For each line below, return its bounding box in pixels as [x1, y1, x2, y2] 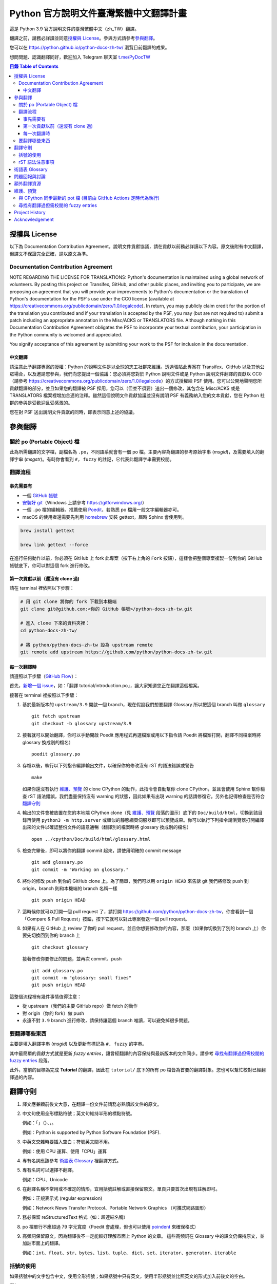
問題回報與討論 [14, 173, 46, 179]
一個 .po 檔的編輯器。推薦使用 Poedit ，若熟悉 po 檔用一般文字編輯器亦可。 [22, 506, 182, 513]
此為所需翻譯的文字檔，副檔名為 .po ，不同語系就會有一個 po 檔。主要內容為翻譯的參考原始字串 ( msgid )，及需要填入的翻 [9, 449, 265, 455]
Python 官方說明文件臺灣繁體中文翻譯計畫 [9, 8, 187, 19]
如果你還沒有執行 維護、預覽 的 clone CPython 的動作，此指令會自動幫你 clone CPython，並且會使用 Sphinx [22, 786, 251, 792]
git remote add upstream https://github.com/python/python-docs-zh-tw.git [20, 649, 213, 655]
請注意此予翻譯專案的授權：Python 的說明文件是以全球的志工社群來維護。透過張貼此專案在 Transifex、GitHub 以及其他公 [9, 364, 265, 370]
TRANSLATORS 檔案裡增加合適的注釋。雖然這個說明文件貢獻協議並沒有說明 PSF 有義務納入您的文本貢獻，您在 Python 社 [9, 392, 265, 399]
